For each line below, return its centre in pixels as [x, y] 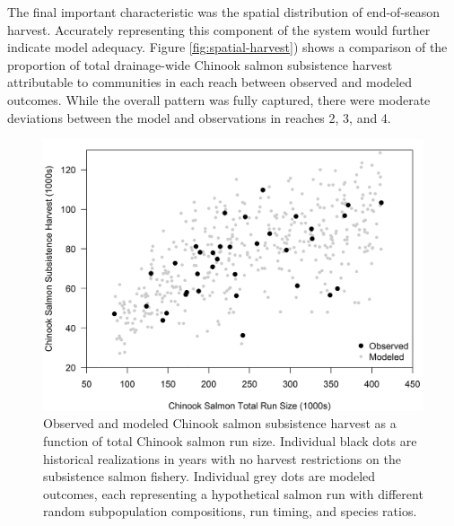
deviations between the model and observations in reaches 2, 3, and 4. [199, 117]
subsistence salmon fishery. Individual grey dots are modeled [210, 476]
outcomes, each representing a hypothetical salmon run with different [233, 493]
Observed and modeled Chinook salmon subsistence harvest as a [220, 423]
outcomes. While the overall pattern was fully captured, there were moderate [219, 99]
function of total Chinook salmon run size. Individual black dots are [230, 441]
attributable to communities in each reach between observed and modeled [210, 82]
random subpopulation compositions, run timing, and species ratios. [230, 511]
